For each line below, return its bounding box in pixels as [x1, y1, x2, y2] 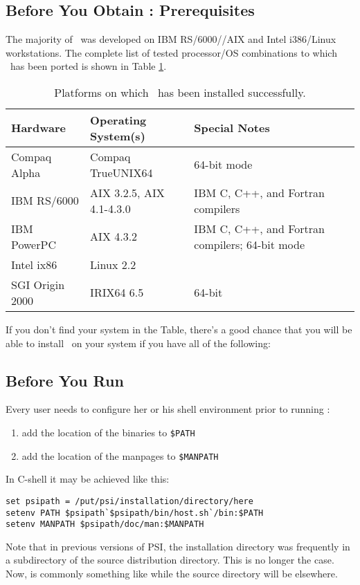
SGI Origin [11, 276, 65, 292]
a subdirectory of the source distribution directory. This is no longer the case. [6, 552, 334, 567]
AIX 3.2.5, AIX [90, 184, 165, 201]
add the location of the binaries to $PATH [21, 425, 195, 439]
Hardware [11, 120, 66, 136]
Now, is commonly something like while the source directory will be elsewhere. [6, 566, 338, 581]
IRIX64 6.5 [90, 284, 144, 301]
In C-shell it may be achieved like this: [6, 472, 170, 486]
